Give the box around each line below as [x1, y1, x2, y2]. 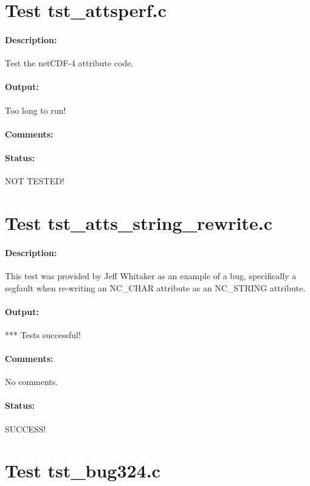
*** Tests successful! [5, 328, 81, 341]
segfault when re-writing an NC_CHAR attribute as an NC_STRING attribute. [5, 281, 306, 294]
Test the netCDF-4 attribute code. [5, 57, 134, 69]
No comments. [5, 375, 58, 388]
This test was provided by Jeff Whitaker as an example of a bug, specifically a [5, 269, 297, 282]
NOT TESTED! [5, 175, 64, 187]
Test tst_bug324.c [5, 458, 160, 483]
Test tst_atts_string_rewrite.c [5, 210, 272, 235]
